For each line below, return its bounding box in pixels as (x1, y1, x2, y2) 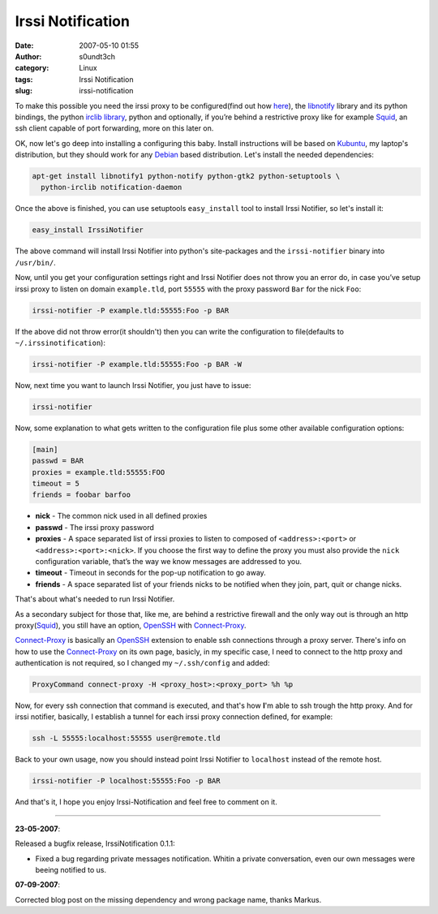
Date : (15, 41, 34, 50)
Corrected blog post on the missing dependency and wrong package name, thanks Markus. (15, 895, 322, 904)
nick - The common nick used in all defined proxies (35, 511, 208, 521)
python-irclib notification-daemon (41, 183, 182, 192)
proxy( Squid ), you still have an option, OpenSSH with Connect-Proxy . (15, 620, 247, 630)
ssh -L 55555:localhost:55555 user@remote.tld (32, 734, 221, 743)
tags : (15, 74, 33, 84)
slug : (15, 86, 32, 96)
